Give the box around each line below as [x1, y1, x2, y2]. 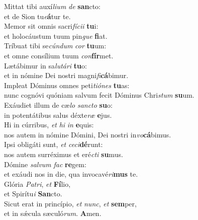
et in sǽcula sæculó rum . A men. [4, 208, 102, 218]
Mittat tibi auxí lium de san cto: [4, 1, 101, 11]
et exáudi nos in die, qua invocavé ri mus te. [4, 169, 138, 179]
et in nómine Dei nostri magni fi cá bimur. [4, 70, 129, 81]
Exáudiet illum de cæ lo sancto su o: [4, 99, 113, 110]
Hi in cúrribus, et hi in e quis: [4, 119, 94, 130]
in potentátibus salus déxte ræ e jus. [4, 109, 112, 120]
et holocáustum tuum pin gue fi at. [4, 30, 108, 41]
